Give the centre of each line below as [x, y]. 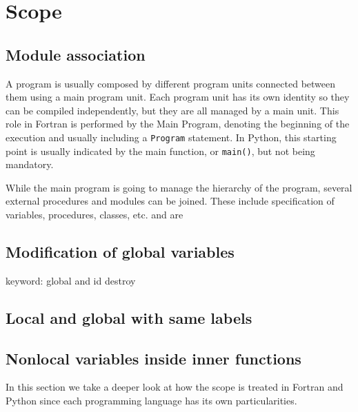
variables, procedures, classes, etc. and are [95, 215]
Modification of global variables [120, 252]
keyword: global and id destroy [71, 280]
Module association [76, 54]
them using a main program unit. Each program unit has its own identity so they [178, 97]
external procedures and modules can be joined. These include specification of [170, 201]
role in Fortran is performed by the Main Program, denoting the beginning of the [178, 124]
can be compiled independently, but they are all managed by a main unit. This [172, 110]
